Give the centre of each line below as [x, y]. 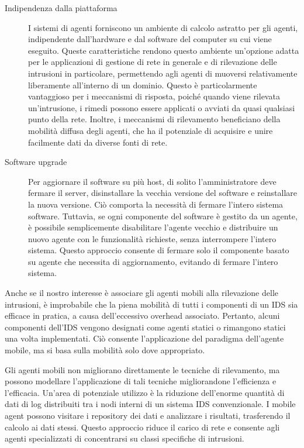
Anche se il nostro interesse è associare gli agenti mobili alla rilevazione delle [141, 293]
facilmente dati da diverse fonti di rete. [98, 142]
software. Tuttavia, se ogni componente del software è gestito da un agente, [163, 216]
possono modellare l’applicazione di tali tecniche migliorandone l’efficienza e [141, 381]
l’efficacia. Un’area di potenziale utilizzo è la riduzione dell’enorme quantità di [145, 392]
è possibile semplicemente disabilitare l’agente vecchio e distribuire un [153, 227]
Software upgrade [36, 162]
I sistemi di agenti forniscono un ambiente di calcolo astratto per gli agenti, [163, 27]
